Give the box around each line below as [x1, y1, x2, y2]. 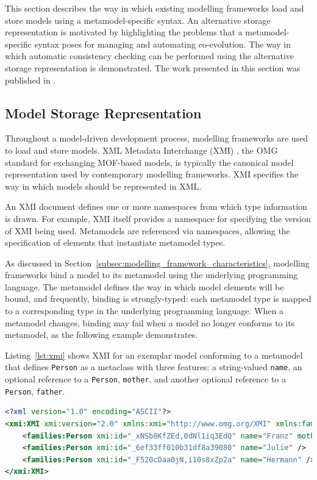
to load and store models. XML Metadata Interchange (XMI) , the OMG [5, 143, 278, 156]
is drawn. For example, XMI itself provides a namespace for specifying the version [5, 212, 311, 224]
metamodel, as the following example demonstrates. [5, 328, 198, 341]
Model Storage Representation [5, 103, 202, 122]
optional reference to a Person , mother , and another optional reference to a [5, 373, 287, 385]
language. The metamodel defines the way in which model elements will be [5, 280, 284, 293]
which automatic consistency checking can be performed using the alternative [5, 49, 294, 62]
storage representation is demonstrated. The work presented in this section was [5, 61, 301, 74]
